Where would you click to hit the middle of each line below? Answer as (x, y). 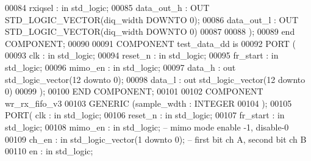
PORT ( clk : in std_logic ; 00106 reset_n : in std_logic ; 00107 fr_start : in (145, 115)
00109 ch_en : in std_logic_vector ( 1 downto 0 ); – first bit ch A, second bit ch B (156, 139)
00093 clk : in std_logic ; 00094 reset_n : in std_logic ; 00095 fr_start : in (142, 55)
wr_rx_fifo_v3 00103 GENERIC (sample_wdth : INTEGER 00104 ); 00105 (148, 103)
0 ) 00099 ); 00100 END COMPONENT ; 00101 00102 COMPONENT (134, 91)
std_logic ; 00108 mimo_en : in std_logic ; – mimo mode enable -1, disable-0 (147, 127)
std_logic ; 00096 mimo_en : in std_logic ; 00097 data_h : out (120, 67)
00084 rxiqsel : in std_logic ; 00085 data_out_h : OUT (107, 7)
